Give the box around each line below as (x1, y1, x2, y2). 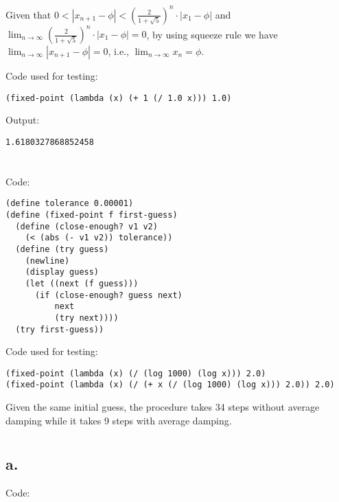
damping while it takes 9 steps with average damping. (5, 413, 232, 427)
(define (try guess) (15, 244, 109, 254)
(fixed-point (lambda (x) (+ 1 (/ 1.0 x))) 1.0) (5, 93, 232, 103)
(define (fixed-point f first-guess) (5, 209, 178, 220)
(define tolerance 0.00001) (5, 198, 134, 209)
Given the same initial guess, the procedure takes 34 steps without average (5, 400, 320, 414)
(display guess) (25, 267, 100, 277)
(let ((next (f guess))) (25, 278, 139, 288)
